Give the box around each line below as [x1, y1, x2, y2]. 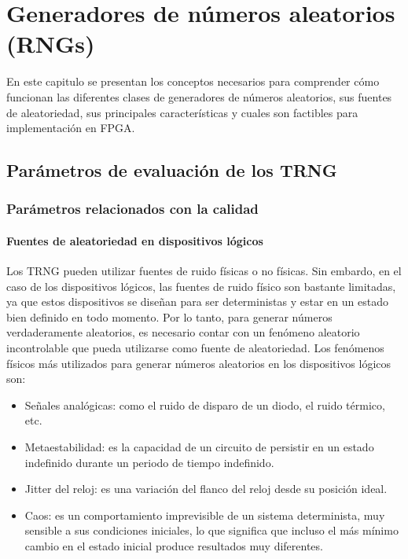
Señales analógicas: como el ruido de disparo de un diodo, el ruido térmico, [24, 396, 385, 413]
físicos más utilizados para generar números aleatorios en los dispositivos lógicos [6, 355, 391, 371]
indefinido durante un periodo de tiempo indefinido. [24, 454, 274, 470]
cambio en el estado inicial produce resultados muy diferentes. [24, 538, 323, 554]
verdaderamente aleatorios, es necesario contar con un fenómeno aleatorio [6, 324, 360, 340]
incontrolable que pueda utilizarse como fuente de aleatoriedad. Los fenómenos [6, 340, 384, 356]
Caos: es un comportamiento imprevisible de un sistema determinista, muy [24, 506, 385, 523]
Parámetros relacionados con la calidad [6, 199, 259, 219]
